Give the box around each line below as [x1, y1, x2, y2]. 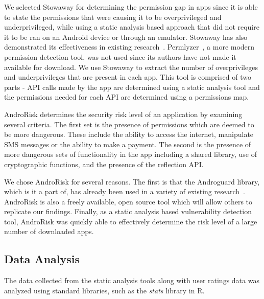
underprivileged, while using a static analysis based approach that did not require [4, 21, 259, 32]
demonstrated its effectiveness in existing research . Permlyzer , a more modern [4, 41, 255, 52]
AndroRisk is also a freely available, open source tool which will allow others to [4, 196, 253, 206]
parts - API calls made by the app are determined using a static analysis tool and [4, 81, 260, 92]
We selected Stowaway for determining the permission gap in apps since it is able [4, 2, 258, 12]
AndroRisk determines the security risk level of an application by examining [4, 108, 243, 119]
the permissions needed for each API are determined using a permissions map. [4, 91, 249, 102]
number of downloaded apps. [4, 226, 94, 237]
